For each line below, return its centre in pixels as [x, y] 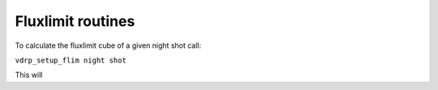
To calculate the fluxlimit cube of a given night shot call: [108, 45]
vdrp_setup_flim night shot [71, 60]
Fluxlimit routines [75, 21]
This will [29, 75]
